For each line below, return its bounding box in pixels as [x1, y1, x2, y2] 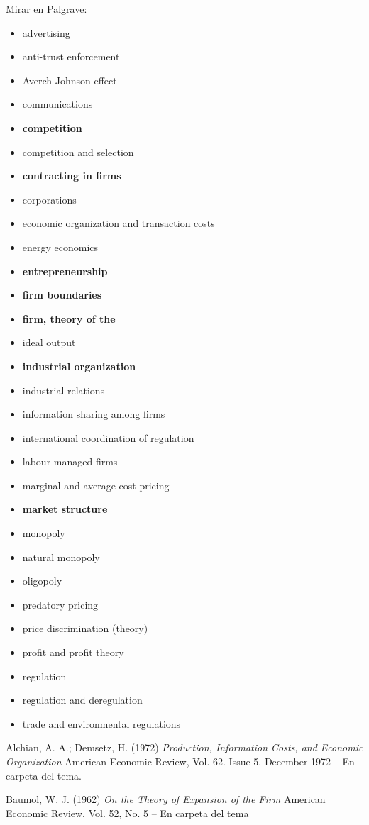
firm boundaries [22, 287, 102, 302]
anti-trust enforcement [22, 49, 120, 64]
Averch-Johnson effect [22, 72, 117, 87]
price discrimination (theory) [22, 621, 148, 636]
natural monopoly [22, 549, 100, 564]
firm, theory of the [22, 311, 116, 326]
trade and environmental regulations [22, 716, 181, 731]
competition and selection [22, 144, 134, 159]
